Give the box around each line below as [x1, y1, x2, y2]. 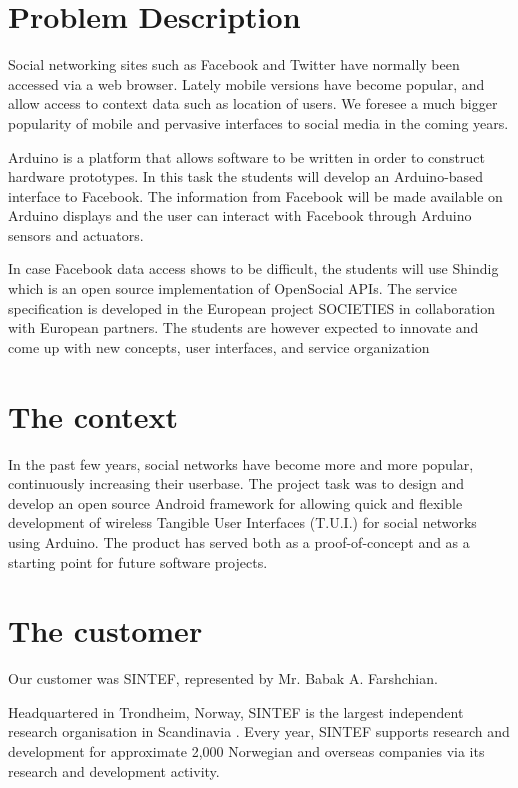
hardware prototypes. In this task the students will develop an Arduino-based [8, 166, 484, 187]
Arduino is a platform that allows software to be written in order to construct [8, 146, 485, 167]
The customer [8, 610, 203, 651]
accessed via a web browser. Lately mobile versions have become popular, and [8, 73, 485, 94]
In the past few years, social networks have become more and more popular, [8, 453, 474, 474]
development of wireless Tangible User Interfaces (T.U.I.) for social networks [8, 512, 477, 533]
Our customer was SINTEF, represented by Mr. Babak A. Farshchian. [8, 668, 438, 689]
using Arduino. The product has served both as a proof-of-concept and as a [8, 531, 470, 552]
